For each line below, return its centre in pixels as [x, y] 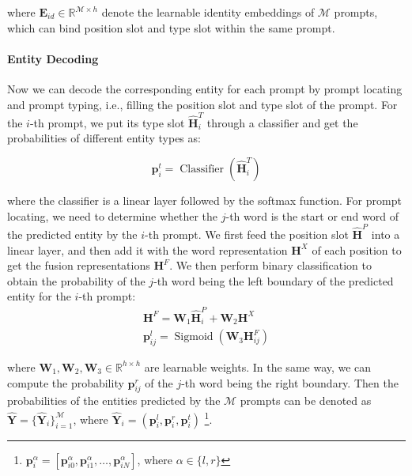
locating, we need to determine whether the [113, 215]
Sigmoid [194, 337]
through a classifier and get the [282, 122]
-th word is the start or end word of [312, 215]
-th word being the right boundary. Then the [290, 382]
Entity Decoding [53, 58]
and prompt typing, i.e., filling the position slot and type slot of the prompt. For [202, 104]
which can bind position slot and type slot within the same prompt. [171, 27]
